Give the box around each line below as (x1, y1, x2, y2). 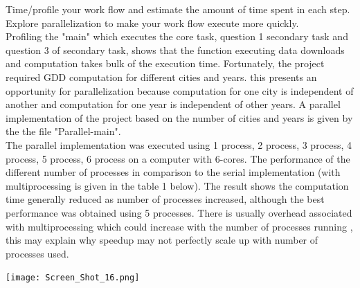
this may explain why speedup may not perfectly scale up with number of (6, 233, 318, 247)
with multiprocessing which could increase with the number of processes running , (6, 219, 353, 233)
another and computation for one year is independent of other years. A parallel (6, 97, 341, 111)
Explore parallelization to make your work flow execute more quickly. (6, 15, 299, 30)
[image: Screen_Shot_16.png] (6, 273, 140, 283)
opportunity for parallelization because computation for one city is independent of (6, 83, 354, 98)
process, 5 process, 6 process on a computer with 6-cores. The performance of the (6, 151, 350, 165)
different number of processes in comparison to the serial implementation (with (6, 165, 341, 179)
